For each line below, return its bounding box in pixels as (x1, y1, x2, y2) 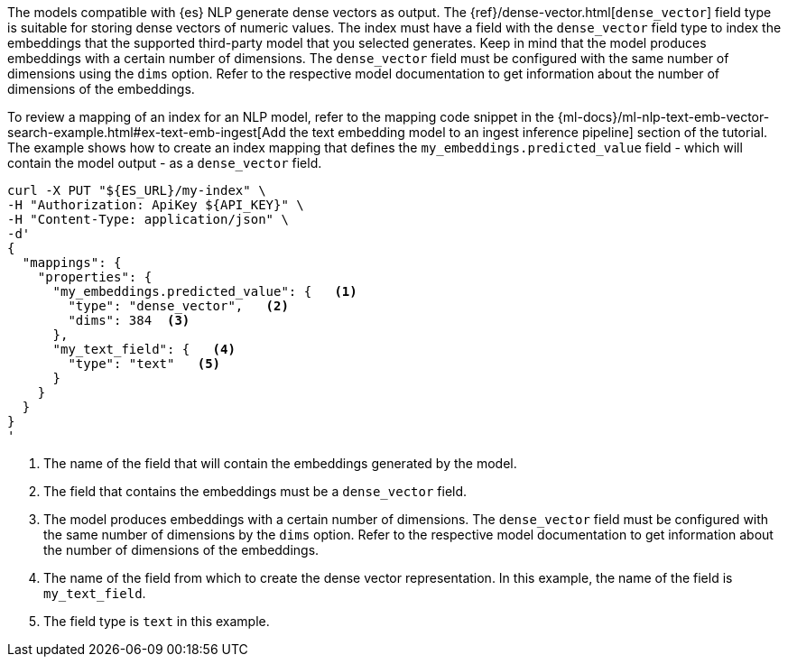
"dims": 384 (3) (68, 313, 190, 327)
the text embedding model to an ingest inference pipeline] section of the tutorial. (289, 124, 768, 140)
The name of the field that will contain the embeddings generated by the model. (43, 456, 517, 471)
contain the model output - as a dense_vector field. (7, 155, 322, 171)
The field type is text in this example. (43, 613, 270, 629)
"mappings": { (22, 255, 122, 270)
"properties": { (37, 270, 153, 284)
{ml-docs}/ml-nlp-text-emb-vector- (557, 109, 770, 124)
